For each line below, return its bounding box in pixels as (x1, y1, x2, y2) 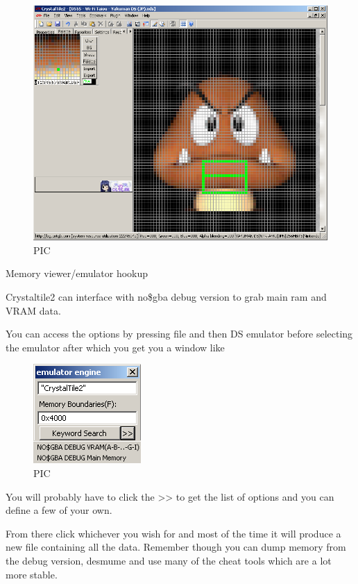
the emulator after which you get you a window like (6, 340, 225, 354)
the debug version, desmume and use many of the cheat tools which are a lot (6, 553, 332, 567)
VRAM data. (6, 303, 61, 317)
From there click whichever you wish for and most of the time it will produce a (6, 526, 341, 540)
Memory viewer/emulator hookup (6, 266, 148, 281)
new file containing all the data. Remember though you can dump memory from (6, 540, 346, 554)
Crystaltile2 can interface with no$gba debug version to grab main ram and (6, 290, 327, 304)
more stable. (6, 567, 58, 581)
